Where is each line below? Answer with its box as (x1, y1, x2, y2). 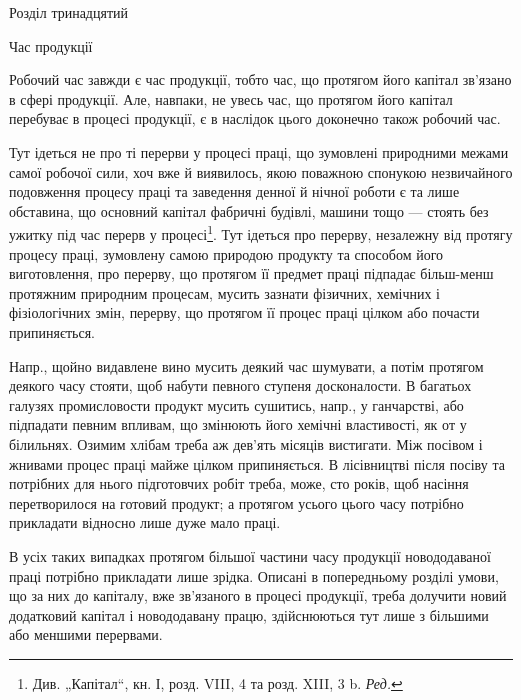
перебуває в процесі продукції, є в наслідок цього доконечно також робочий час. (9, 108, 501, 129)
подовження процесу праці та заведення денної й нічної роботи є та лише (9, 181, 460, 202)
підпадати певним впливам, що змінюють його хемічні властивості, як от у (9, 414, 467, 435)
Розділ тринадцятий (9, 2, 129, 22)
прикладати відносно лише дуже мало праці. (9, 512, 281, 533)
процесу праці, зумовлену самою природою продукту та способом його (9, 243, 444, 264)
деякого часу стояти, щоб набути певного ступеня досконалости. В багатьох (9, 375, 472, 396)
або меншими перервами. (9, 624, 163, 645)
